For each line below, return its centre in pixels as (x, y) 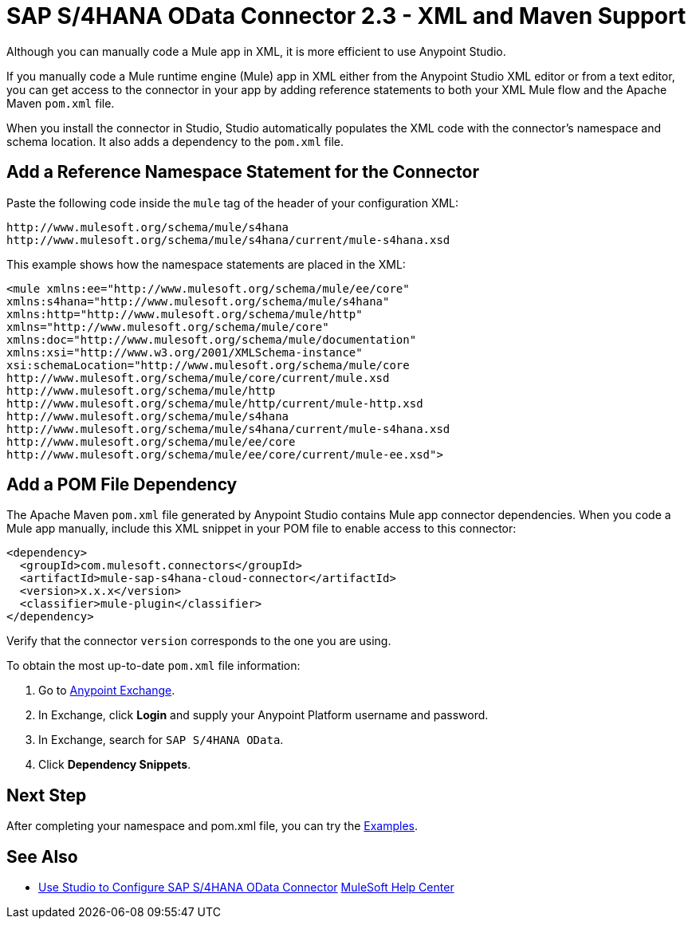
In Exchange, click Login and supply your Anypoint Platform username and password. (263, 715)
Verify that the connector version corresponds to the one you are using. (199, 641)
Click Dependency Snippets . (115, 765)
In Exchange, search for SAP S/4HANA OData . (161, 740)
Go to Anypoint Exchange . (107, 691)
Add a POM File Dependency (122, 485)
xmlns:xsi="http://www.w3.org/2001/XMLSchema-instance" (185, 352)
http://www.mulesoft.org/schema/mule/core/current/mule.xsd (198, 378)
